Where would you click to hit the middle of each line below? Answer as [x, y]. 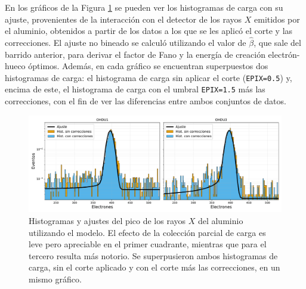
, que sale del [277, 42]
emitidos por [277, 19]
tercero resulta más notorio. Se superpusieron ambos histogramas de [153, 255]
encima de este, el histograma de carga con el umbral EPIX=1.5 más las [135, 89]
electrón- [284, 54]
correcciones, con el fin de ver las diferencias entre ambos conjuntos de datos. [146, 101]
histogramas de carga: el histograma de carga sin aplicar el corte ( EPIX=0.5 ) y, [149, 77]
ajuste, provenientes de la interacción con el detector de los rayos [123, 19]
